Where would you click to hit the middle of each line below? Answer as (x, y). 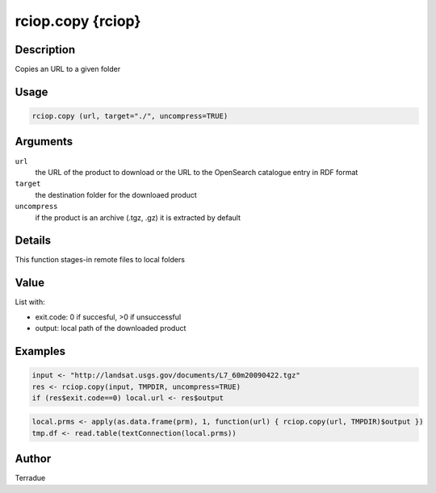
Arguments (44, 142)
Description (45, 50)
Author (33, 459)
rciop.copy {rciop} (78, 21)
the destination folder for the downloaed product (116, 194)
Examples (40, 351)
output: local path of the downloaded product (111, 328)
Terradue (30, 478)
